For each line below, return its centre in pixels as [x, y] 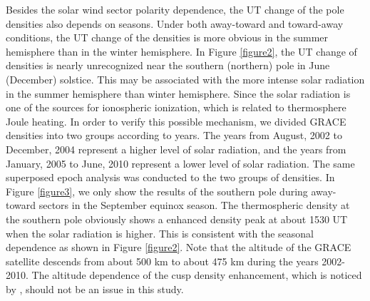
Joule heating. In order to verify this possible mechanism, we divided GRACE [176, 121]
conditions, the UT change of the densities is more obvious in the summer [167, 37]
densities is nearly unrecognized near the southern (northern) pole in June [168, 65]
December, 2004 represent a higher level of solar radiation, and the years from [176, 149]
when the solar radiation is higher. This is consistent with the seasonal [160, 233]
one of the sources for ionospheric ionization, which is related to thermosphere [176, 107]
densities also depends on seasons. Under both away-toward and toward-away [175, 23]
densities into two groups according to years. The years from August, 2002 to [174, 135]
